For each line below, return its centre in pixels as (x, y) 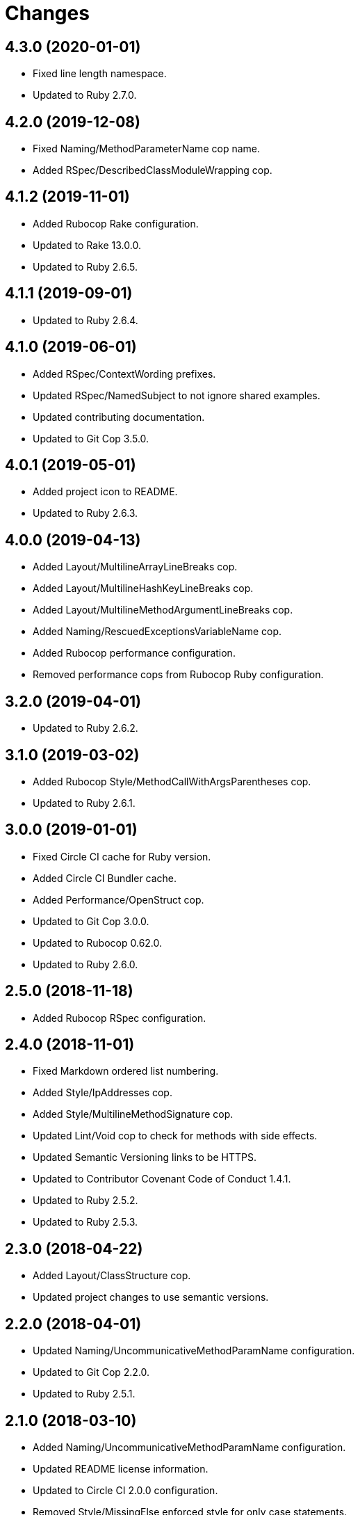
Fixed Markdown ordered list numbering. (126, 1071)
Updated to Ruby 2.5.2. (85, 1201)
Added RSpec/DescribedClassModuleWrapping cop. (153, 170)
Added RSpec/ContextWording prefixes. (124, 374)
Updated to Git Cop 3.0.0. (91, 921)
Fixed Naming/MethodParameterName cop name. (146, 149)
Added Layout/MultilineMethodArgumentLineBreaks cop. (163, 610)
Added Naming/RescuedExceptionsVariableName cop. (157, 632)
